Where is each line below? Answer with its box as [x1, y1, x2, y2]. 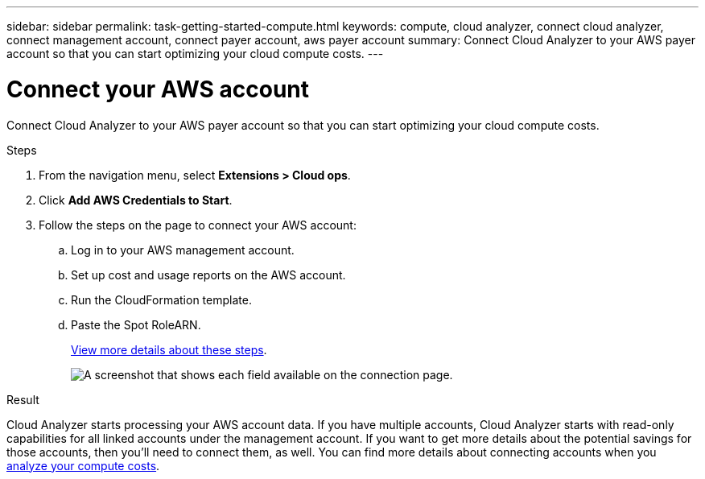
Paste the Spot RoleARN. [71, 317, 201, 332]
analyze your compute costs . [6, 458, 160, 473]
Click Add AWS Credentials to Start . [39, 192, 233, 207]
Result [6, 392, 39, 407]
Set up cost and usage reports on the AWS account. [71, 267, 346, 282]
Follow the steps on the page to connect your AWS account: [39, 217, 357, 232]
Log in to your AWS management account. [71, 242, 295, 257]
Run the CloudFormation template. [71, 292, 252, 307]
